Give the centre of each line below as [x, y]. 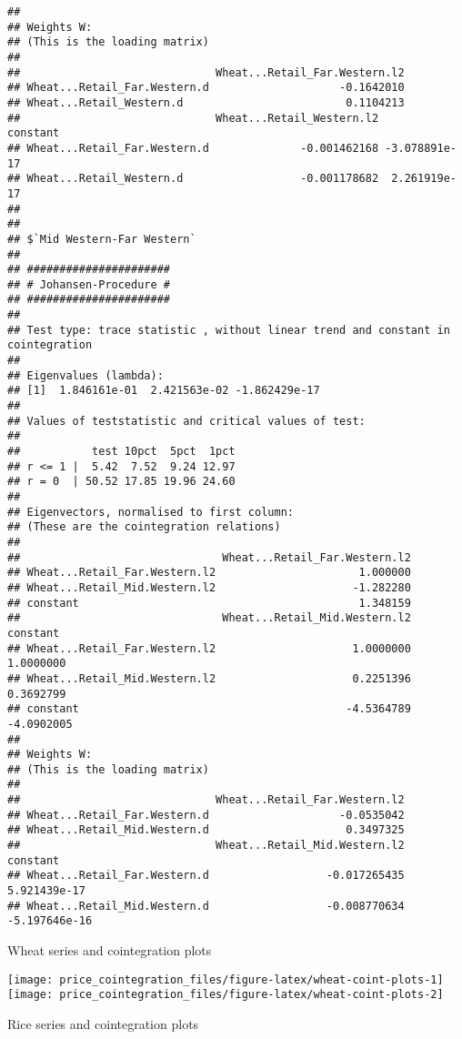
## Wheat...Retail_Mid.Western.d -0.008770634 [206, 906]
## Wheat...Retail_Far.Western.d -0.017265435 [206, 876]
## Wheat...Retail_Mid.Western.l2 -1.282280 [209, 587]
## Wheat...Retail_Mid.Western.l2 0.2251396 [209, 678]
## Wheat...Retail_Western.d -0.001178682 [193, 179]
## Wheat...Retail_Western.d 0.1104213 [206, 102]
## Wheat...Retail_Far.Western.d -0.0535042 [206, 815]
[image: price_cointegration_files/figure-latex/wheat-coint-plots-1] [226, 979]
